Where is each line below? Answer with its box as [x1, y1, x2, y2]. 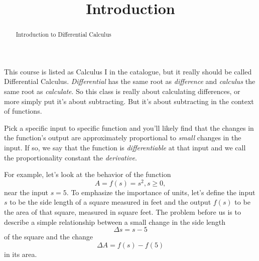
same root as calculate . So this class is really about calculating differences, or [4, 86, 240, 97]
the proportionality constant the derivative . [4, 152, 137, 162]
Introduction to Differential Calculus [16, 30, 111, 39]
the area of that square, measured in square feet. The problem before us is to [4, 207, 241, 217]
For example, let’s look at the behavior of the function [4, 169, 171, 180]
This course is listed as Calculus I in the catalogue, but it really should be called [4, 66, 252, 76]
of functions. [4, 106, 42, 116]
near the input [4, 187, 48, 197]
